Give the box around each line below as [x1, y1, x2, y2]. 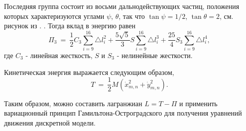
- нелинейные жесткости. [117, 50, 193, 60]
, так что [119, 10, 145, 21]
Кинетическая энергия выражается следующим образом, [4, 66, 174, 77]
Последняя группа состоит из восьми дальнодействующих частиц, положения [4, 1, 240, 11]
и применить [179, 98, 218, 108]
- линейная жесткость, [25, 50, 93, 60]
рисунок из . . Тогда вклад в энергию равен [4, 20, 136, 31]
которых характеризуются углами [4, 10, 105, 21]
